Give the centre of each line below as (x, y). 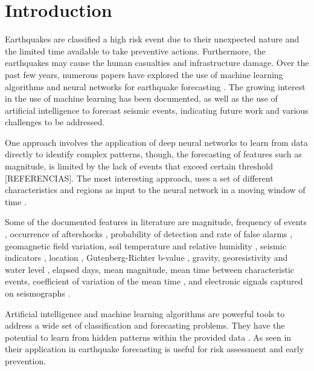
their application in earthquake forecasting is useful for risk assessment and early (155, 349)
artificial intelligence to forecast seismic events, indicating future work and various (157, 110)
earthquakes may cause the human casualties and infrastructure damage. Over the (157, 63)
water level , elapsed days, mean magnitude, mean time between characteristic (149, 269)
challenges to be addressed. (55, 122)
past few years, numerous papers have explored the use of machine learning (144, 74)
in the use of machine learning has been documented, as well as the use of (141, 98)
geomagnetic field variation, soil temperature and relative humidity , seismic (146, 245)
